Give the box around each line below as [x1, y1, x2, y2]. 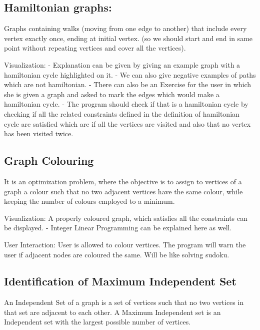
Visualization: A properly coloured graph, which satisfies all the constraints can [4, 212, 247, 223]
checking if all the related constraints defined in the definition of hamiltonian [4, 108, 239, 119]
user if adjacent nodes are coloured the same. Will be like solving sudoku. [4, 249, 229, 259]
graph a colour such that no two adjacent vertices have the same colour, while [4, 186, 243, 196]
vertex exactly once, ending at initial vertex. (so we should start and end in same [4, 33, 253, 43]
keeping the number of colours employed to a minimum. [4, 196, 175, 206]
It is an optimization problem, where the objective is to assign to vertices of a [4, 176, 242, 186]
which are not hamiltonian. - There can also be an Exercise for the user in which [4, 79, 251, 90]
